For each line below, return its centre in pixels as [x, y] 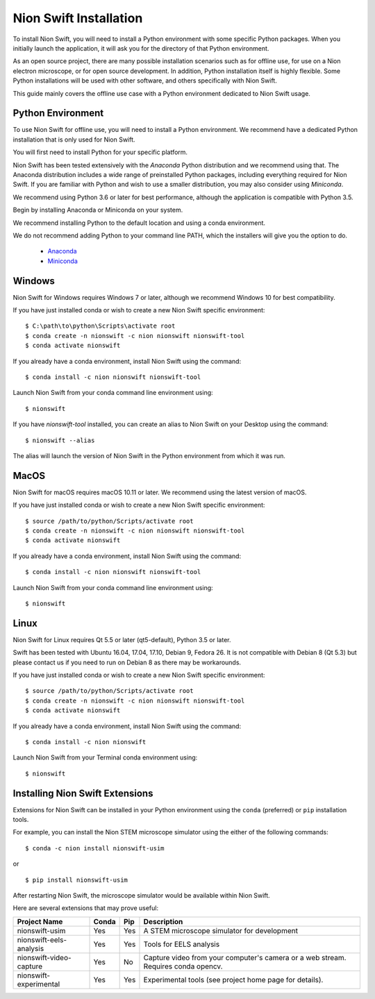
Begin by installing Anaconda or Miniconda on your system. [98, 210]
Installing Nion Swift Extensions [83, 793]
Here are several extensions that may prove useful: [86, 908]
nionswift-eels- [42, 939]
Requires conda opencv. [183, 966]
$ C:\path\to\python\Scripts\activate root [100, 326]
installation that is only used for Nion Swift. [74, 140]
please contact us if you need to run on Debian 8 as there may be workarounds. [127, 662]
